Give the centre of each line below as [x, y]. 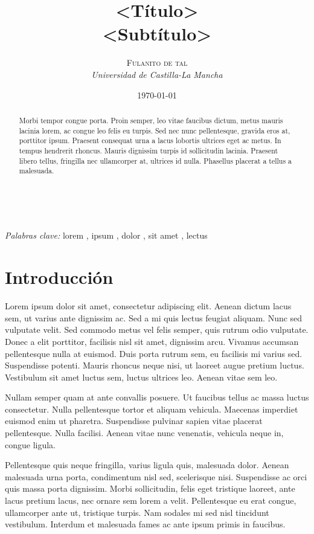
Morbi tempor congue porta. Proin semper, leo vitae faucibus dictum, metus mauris [151, 120]
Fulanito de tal [157, 63]
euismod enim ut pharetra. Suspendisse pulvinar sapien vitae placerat [134, 421]
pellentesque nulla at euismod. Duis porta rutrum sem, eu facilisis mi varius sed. [154, 353]
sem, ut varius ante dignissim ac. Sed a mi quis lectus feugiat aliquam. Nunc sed [154, 317]
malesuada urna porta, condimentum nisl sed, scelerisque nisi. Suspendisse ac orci [156, 476]
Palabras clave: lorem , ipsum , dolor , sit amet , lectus [106, 235]
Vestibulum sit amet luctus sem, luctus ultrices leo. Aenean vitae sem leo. [141, 377]
